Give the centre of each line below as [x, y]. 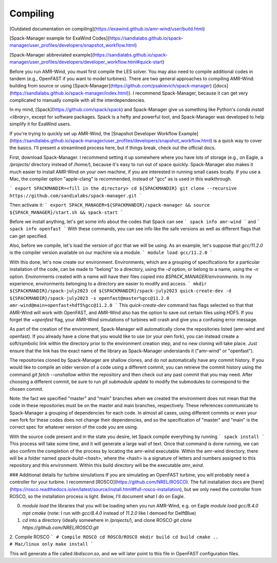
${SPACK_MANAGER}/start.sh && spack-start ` [66, 212]
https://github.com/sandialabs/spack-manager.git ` [76, 196]
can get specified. [29, 236]
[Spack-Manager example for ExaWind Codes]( [60, 38]
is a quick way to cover [238, 141]
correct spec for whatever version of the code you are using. [74, 427]
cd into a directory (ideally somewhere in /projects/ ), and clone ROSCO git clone [107, 520]
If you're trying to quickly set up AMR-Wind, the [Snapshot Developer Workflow [94, 133]
